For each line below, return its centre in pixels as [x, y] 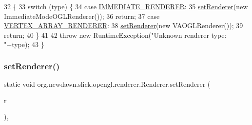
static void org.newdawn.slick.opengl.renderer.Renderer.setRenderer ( [107, 84]
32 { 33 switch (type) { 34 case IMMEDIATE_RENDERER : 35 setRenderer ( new [126, 6]
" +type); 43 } [24, 44]
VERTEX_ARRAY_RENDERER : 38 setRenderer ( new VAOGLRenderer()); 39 [124, 25]
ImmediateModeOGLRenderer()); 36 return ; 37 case [82, 16]
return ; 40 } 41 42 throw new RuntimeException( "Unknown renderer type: [115, 35]
